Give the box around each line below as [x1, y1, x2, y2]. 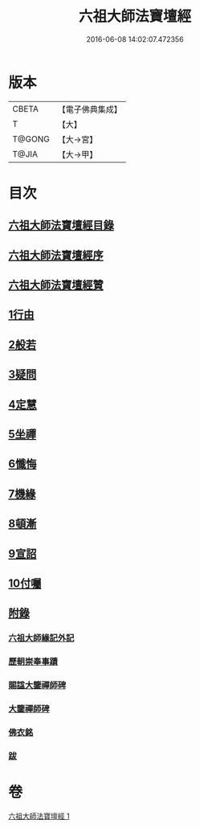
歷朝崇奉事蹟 [8, 656, 59, 667]
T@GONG [12, 133, 50, 145]
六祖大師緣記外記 [8, 633, 75, 644]
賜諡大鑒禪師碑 [8, 680, 67, 691]
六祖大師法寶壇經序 [8, 248, 104, 262]
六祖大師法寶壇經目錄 [8, 219, 114, 232]
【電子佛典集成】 [57, 104, 122, 115]
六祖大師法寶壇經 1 [8, 811, 70, 821]
